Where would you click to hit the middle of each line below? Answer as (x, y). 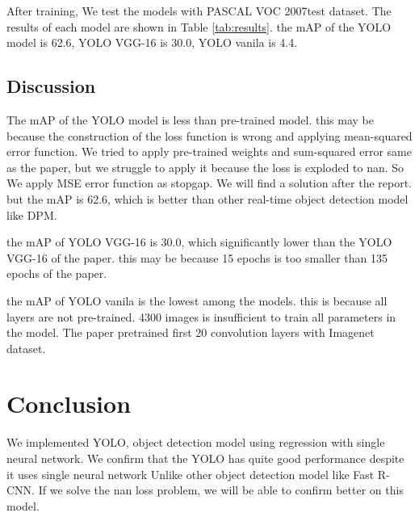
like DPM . (32, 214)
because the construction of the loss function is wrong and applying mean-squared (209, 135)
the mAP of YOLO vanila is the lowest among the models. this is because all (197, 300)
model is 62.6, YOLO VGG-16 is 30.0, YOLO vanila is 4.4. (152, 42)
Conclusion (69, 404)
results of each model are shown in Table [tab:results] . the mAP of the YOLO (199, 26)
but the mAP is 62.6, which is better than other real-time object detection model (207, 198)
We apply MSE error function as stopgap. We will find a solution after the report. (209, 183)
